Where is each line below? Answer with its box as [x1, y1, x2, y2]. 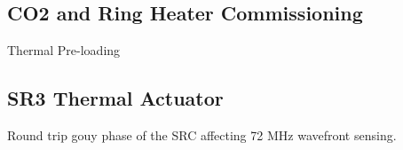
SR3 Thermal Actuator [7, 84, 224, 112]
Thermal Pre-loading [7, 41, 121, 59]
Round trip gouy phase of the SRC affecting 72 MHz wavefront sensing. [7, 126, 397, 144]
